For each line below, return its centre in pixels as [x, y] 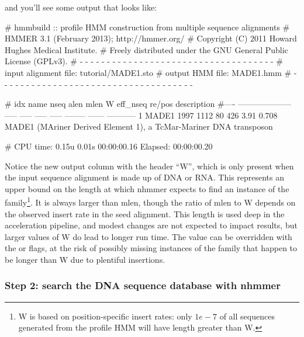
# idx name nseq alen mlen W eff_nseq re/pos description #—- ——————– [148, 104]
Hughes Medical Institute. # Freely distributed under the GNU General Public [146, 49]
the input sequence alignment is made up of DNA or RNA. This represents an [145, 177]
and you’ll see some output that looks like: [81, 7]
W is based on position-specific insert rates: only [105, 316]
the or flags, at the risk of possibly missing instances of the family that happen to [151, 248]
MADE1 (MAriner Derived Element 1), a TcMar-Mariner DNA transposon [139, 126]
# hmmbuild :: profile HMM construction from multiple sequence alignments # [147, 27]
